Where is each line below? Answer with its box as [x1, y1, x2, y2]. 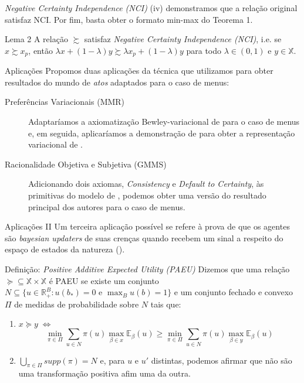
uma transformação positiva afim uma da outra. [18, 367, 191, 379]
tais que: [150, 297, 181, 310]
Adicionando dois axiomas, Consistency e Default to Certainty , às [28, 177, 264, 190]
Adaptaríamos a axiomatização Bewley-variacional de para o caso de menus [28, 115, 300, 128]
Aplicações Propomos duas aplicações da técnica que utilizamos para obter [5, 64, 273, 77]
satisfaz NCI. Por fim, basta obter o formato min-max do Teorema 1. [5, 13, 253, 25]
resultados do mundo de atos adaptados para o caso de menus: [5, 76, 229, 88]
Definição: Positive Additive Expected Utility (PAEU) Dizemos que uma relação [5, 262, 290, 275]
